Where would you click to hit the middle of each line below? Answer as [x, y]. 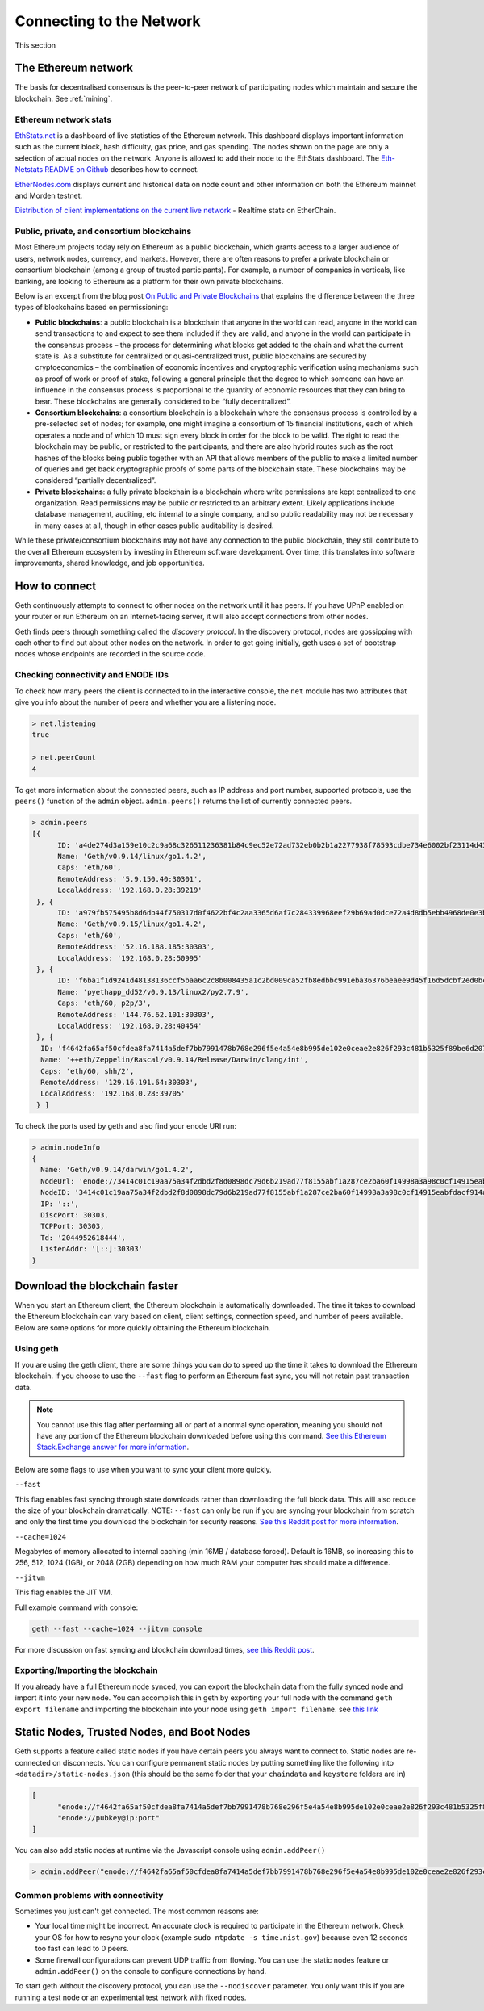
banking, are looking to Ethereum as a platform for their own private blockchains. [149, 281]
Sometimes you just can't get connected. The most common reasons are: [137, 1911]
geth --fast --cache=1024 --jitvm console [117, 1628]
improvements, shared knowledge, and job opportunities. [110, 563]
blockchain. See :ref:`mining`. [64, 98]
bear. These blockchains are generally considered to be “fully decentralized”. [163, 401]
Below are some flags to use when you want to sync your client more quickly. [143, 1469]
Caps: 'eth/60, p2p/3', [104, 1003]
